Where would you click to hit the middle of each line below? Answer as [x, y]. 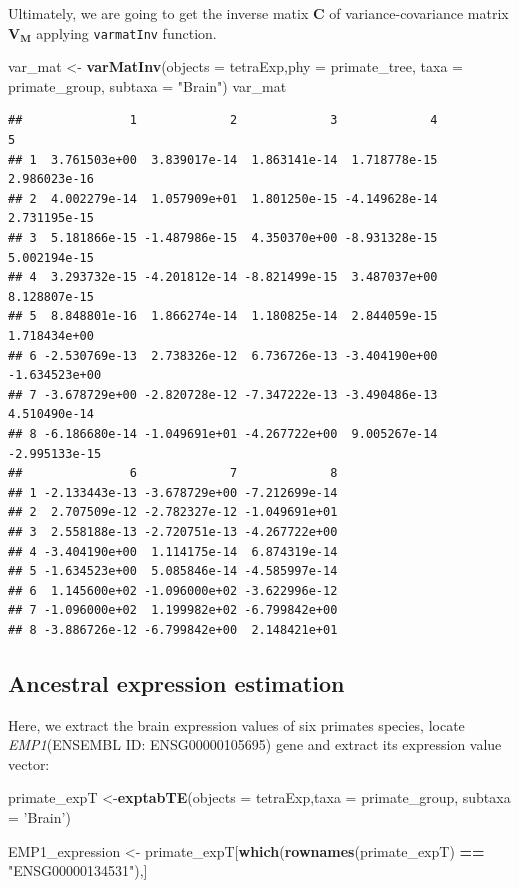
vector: [29, 763]
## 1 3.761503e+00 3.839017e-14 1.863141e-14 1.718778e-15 [223, 159]
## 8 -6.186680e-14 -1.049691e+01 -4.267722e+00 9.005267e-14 [223, 433]
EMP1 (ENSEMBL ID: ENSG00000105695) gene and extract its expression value [255, 744]
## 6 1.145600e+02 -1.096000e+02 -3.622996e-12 [173, 590]
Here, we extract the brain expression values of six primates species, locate [236, 724]
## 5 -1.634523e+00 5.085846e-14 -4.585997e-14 [173, 571]
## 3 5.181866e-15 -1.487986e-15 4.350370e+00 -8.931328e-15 [223, 238]
